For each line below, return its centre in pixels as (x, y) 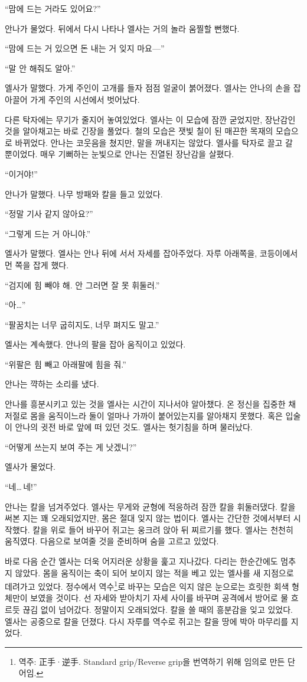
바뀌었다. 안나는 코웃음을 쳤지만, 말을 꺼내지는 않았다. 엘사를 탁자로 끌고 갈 (154, 142)
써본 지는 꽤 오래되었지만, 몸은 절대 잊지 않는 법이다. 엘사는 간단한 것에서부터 (148, 518)
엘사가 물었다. (30, 467)
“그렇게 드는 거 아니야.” (48, 233)
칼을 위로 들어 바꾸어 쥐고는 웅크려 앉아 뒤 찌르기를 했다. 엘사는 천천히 (163, 529)
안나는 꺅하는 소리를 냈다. (52, 384)
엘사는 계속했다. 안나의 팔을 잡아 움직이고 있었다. (95, 344)
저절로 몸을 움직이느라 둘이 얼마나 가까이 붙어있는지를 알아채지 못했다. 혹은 (144, 415)
